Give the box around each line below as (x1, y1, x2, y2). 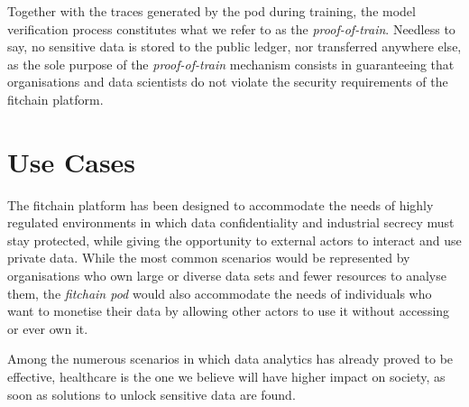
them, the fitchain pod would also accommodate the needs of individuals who (7, 283, 432, 302)
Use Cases (7, 143, 136, 180)
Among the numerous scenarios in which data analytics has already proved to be (7, 349, 454, 368)
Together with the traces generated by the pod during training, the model (7, 2, 416, 20)
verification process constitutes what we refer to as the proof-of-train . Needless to (7, 19, 455, 38)
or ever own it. (7, 319, 88, 338)
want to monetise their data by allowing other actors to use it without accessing (7, 301, 450, 320)
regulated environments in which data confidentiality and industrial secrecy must (7, 213, 455, 232)
